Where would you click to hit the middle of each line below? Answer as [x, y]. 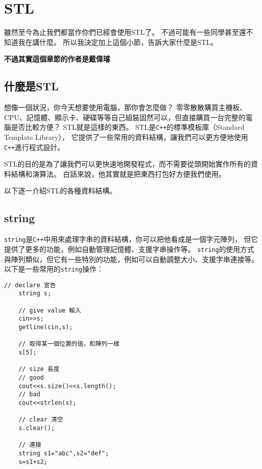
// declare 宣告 [30, 285]
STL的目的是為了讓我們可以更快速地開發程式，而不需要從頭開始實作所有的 [127, 164]
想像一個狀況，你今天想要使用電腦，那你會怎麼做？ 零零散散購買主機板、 [125, 107]
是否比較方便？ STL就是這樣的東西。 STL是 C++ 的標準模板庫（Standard [128, 127]
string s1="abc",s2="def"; [64, 453]
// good [31, 377]
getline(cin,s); [46, 327]
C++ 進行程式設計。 [34, 147]
